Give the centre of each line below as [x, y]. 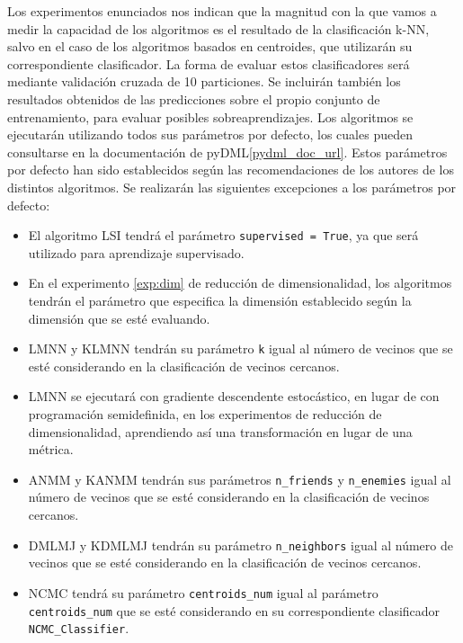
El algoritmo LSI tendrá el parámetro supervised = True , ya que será [223, 235]
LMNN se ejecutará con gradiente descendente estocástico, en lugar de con [234, 396]
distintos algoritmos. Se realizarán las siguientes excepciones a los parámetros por [232, 187]
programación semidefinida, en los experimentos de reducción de [205, 414]
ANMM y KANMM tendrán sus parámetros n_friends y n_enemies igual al [240, 479]
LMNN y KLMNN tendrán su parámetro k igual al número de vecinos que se [240, 348]
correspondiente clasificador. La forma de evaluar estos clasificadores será [209, 63]
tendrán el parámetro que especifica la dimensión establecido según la [220, 300]
